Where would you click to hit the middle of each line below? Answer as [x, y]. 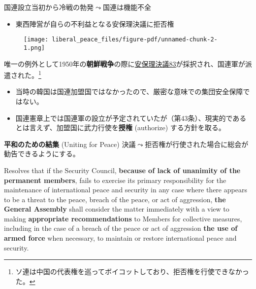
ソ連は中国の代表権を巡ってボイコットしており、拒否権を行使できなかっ [132, 271]
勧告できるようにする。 [42, 154]
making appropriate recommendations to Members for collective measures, [123, 218]
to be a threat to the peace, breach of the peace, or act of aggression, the [115, 199]
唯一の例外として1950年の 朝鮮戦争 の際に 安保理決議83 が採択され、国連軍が [125, 63]
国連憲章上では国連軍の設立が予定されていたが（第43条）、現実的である [131, 118]
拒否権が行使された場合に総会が [197, 144]
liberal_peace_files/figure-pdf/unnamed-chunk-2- [135, 40]
